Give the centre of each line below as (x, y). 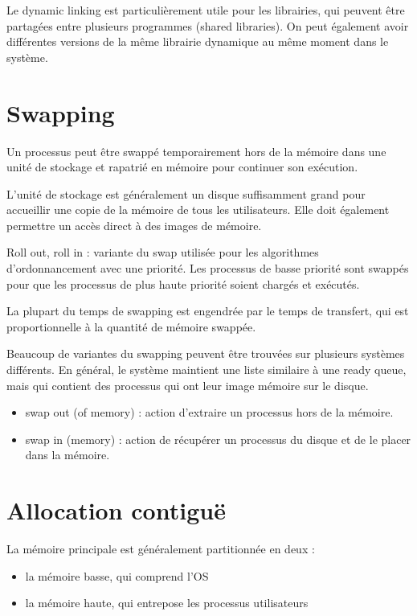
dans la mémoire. (67, 455)
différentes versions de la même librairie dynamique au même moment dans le (198, 41)
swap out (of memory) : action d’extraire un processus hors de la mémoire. (209, 412)
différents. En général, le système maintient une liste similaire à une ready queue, (206, 370)
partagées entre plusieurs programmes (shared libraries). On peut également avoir (208, 25)
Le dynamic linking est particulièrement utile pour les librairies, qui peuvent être (206, 10)
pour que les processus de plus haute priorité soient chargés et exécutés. (183, 283)
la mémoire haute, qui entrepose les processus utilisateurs (167, 603)
